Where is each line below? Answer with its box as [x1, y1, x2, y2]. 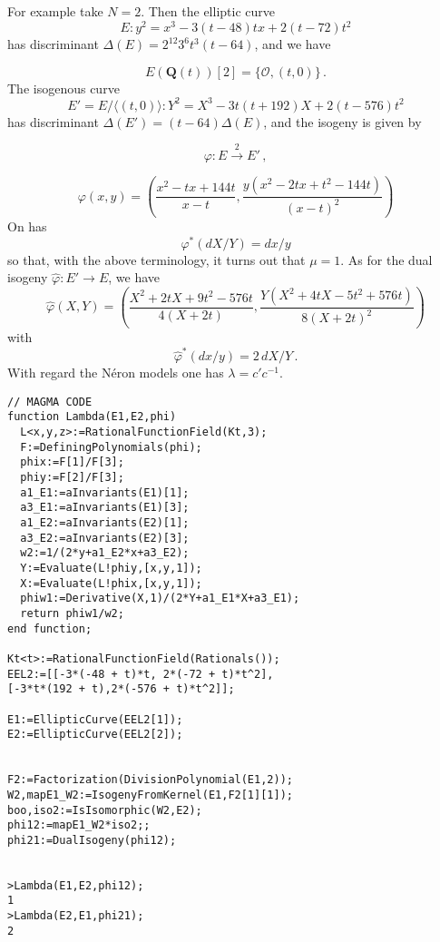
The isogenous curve [7, 78, 120, 97]
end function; [7, 622, 93, 635]
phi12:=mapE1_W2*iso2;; [7, 819, 151, 832]
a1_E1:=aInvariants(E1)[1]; [20, 486, 190, 499]
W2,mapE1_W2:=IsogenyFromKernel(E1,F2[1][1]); [7, 788, 293, 801]
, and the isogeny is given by [263, 112, 422, 131]
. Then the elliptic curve [141, 2, 275, 20]
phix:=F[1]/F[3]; [20, 456, 124, 469]
